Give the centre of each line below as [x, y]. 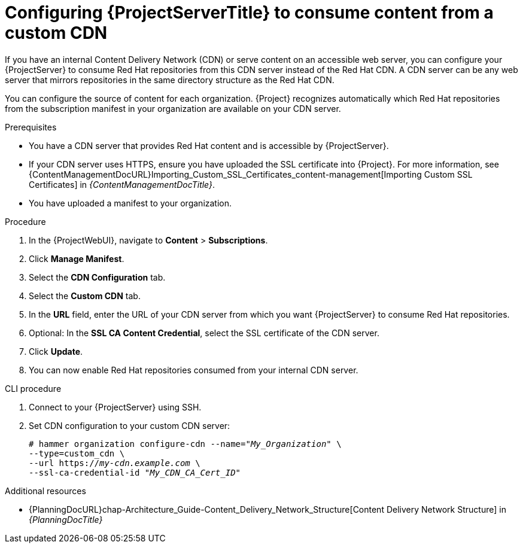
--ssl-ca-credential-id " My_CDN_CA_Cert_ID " [135, 472]
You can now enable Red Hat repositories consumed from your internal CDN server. [194, 370]
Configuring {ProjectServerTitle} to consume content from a [249, 13]
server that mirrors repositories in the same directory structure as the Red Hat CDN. [170, 80]
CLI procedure [33, 388]
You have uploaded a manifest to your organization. [130, 203]
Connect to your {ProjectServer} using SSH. [115, 407]
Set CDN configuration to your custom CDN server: [130, 425]
